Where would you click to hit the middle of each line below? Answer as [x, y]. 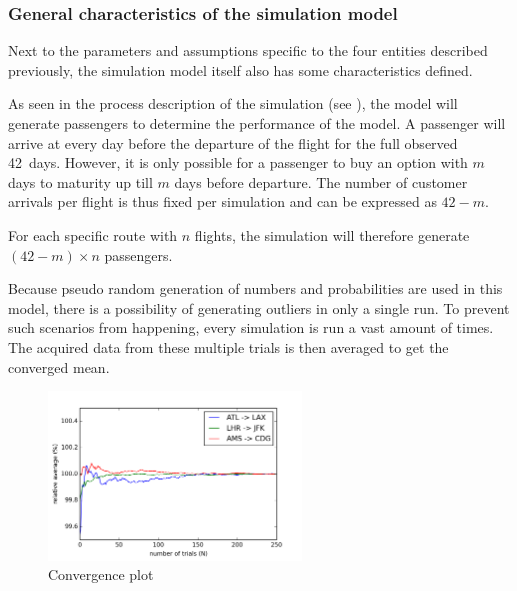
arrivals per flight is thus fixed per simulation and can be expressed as [222, 201]
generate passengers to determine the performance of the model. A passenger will [257, 123]
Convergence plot [101, 574]
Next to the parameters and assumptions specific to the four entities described [248, 50]
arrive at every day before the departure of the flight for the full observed [233, 142]
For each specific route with [93, 234]
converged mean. [59, 366]
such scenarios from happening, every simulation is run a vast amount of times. [251, 327]
